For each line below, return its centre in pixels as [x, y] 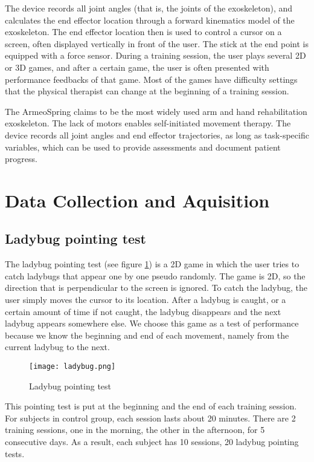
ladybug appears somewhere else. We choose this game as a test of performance [152, 323]
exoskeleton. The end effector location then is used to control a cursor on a [143, 32]
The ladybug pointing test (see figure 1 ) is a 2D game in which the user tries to [152, 264]
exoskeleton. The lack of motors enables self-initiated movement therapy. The [148, 123]
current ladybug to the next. [57, 347]
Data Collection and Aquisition [137, 200]
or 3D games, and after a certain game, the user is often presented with [137, 67]
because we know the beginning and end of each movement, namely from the [147, 335]
